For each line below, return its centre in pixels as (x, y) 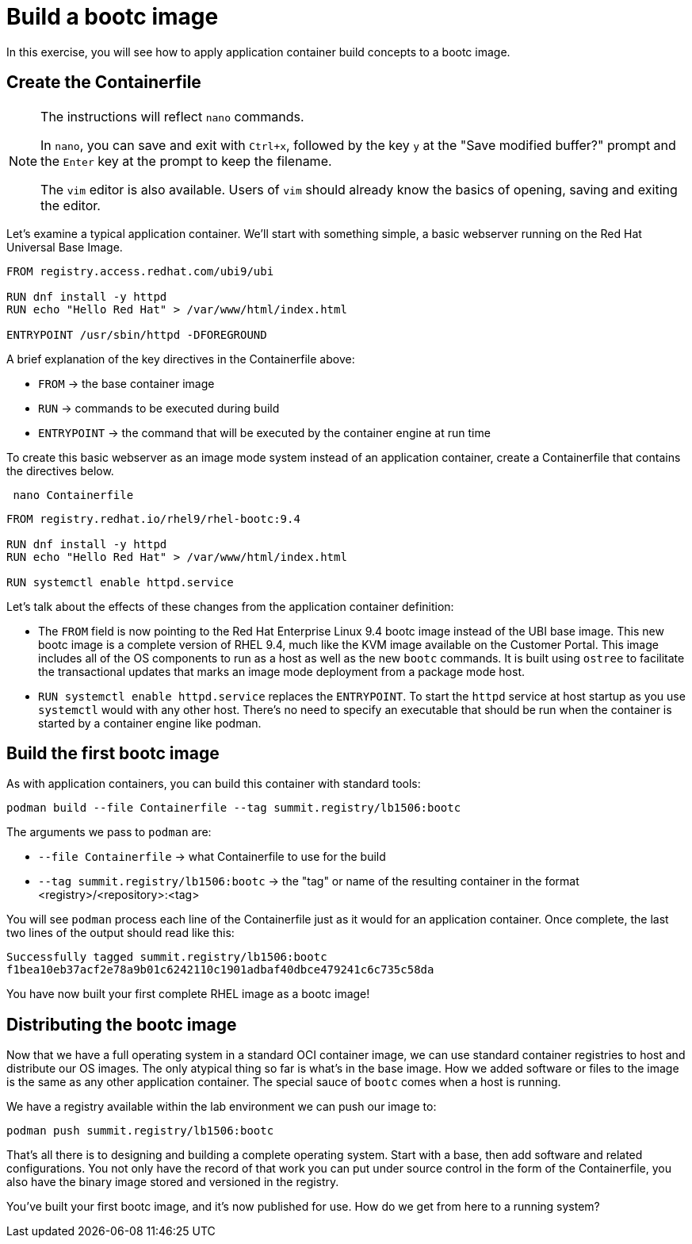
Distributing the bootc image (122, 1024)
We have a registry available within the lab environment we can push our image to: (222, 1107)
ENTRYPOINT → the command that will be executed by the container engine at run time (264, 432)
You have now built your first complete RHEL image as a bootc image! (188, 994)
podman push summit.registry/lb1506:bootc (140, 1131)
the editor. (71, 205)
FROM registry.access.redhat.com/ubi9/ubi (140, 271)
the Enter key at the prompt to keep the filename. (186, 161)
